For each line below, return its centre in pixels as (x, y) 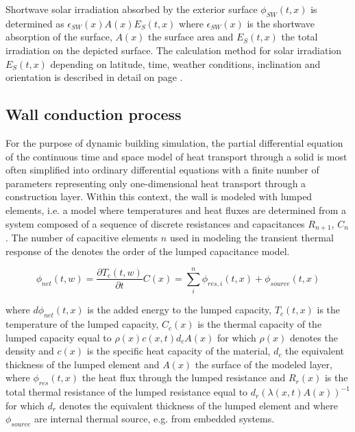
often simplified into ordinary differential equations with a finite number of (162, 170)
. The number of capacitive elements (82, 237)
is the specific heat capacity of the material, (179, 351)
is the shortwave (281, 23)
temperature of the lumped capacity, (82, 324)
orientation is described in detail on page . (94, 77)
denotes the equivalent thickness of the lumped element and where (198, 405)
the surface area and (191, 37)
